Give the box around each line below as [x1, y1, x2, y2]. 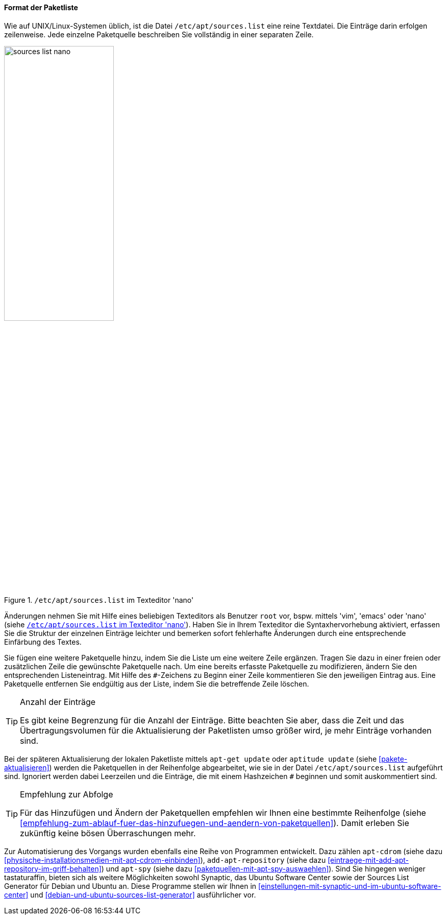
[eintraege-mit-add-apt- [328, 855, 409, 864]
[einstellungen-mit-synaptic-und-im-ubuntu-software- [258, 881, 441, 890]
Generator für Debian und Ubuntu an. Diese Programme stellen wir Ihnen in [4, 881, 257, 890]
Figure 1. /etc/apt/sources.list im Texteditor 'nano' [4, 595, 194, 604]
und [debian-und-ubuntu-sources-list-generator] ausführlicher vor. [30, 890, 256, 899]
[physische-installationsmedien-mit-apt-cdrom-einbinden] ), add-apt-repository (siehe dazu [4, 855, 326, 864]
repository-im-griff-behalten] [4, 864, 102, 873]
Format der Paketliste [4, 3, 78, 12]
